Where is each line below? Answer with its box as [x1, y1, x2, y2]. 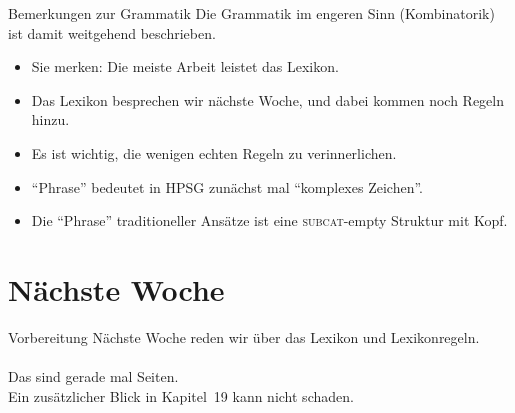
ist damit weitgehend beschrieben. [8, 22, 216, 43]
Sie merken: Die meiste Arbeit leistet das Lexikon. [31, 56, 339, 77]
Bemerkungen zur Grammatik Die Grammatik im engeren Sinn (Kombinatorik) [8, 3, 495, 23]
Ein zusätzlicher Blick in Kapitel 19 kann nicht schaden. [8, 385, 354, 406]
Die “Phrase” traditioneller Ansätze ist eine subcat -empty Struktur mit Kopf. [31, 210, 508, 231]
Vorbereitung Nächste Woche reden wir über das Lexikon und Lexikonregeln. [8, 326, 480, 347]
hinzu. [31, 109, 70, 130]
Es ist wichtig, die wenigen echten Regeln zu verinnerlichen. [31, 142, 397, 163]
